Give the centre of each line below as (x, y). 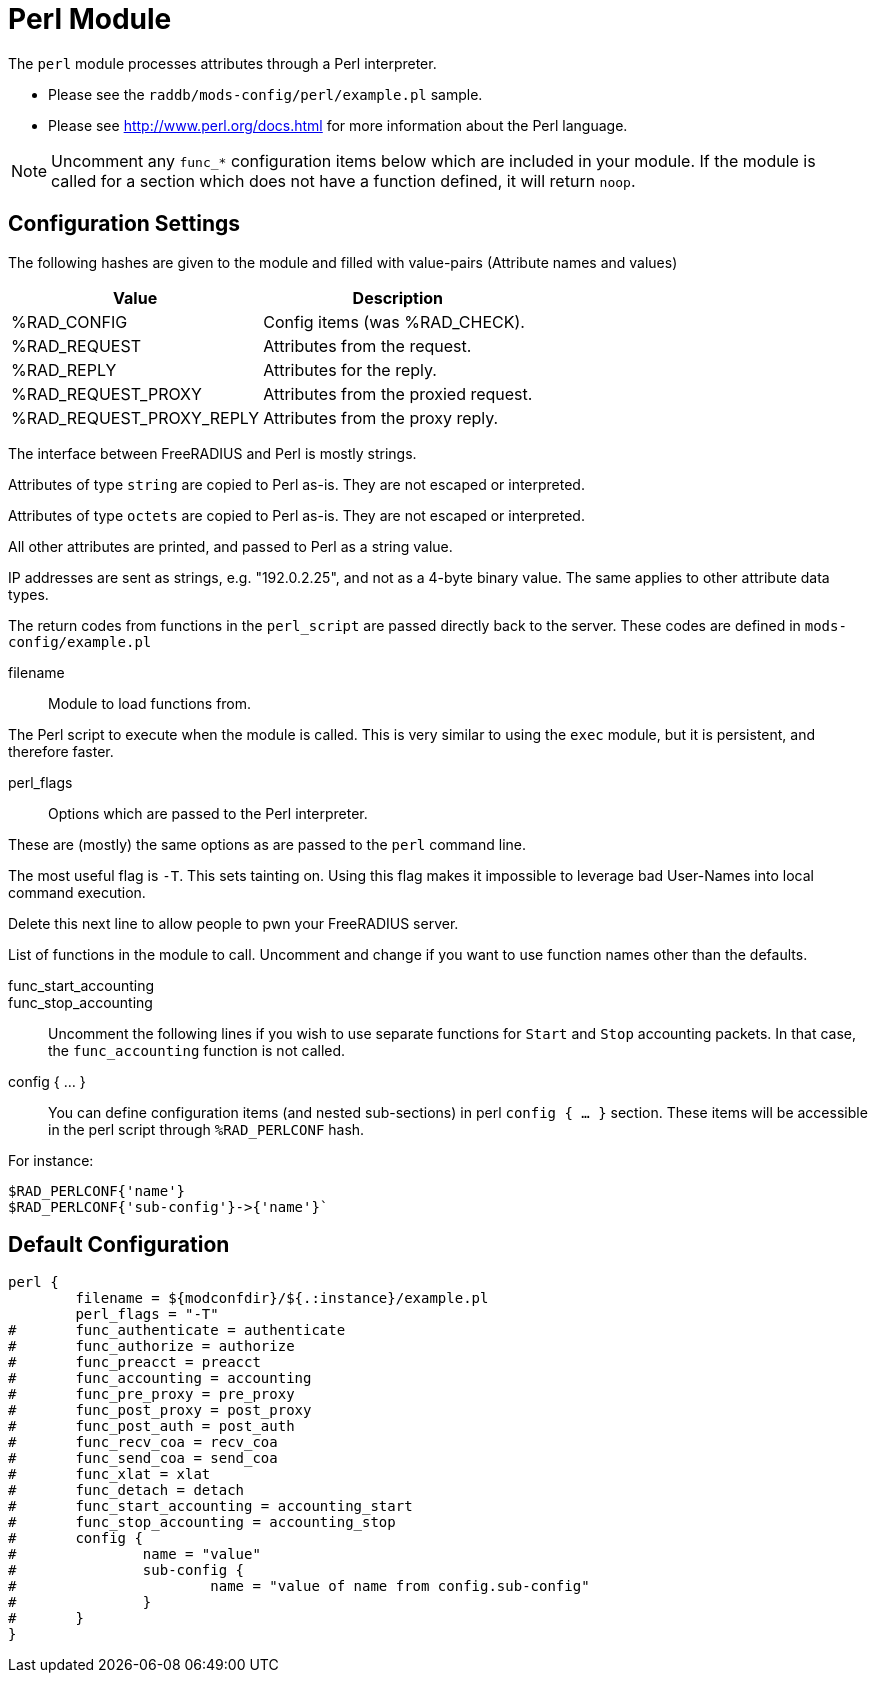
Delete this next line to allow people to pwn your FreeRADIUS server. (233, 923)
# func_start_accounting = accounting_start (210, 1506)
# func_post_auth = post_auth (151, 1426)
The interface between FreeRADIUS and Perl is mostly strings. (212, 453)
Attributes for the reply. (350, 369)
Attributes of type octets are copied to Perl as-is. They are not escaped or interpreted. (296, 515)
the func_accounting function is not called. (197, 1050)
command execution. (77, 892)
